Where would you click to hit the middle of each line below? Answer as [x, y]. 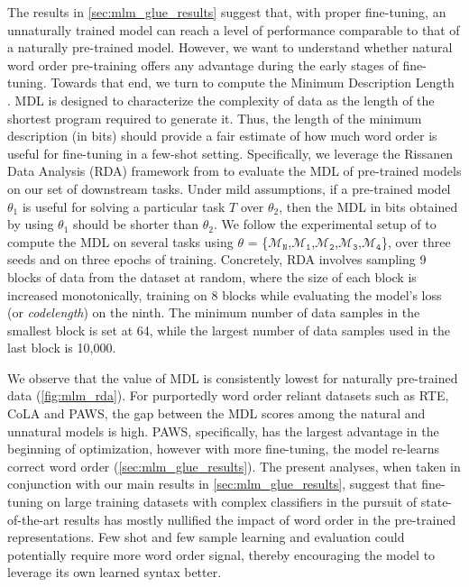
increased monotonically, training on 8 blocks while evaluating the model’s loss [225, 294]
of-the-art [33, 519]
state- [437, 502]
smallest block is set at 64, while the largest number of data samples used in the [229, 330]
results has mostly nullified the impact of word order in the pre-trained [260, 519]
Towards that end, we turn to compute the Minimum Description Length [253, 83]
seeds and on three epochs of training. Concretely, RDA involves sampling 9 [217, 259]
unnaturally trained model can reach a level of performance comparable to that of [234, 29]
